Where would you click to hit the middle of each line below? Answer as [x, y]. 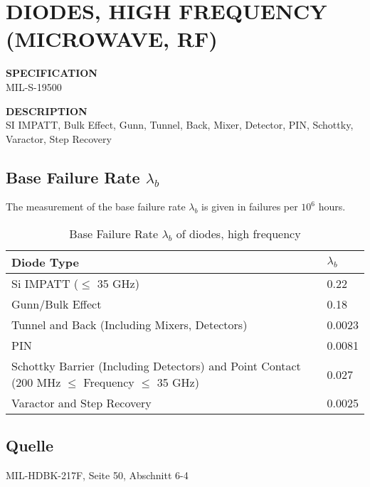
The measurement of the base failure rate [96, 207]
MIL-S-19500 [34, 86]
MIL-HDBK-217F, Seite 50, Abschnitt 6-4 [97, 475]
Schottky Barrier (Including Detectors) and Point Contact [156, 366]
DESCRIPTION [47, 111]
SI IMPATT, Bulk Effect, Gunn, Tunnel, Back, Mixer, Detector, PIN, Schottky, [180, 125]
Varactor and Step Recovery [81, 403]
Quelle [30, 445]
